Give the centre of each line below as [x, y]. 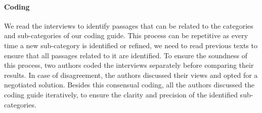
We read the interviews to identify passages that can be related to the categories [129, 25]
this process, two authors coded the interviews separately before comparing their [129, 65]
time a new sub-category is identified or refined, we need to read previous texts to [131, 45]
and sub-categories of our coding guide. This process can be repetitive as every [126, 35]
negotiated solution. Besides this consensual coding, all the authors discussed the [129, 85]
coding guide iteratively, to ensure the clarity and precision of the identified [121, 94]
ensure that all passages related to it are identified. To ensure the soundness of [126, 55]
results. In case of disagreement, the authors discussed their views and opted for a [131, 75]
